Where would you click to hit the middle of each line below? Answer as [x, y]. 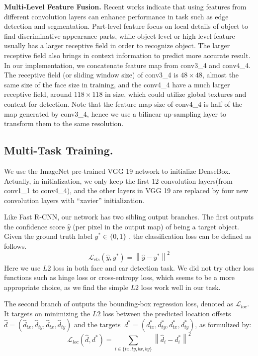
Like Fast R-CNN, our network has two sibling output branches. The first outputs [129, 217]
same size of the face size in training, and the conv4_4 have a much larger [117, 84]
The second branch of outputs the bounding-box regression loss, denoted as [119, 304]
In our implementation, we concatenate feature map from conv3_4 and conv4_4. [127, 65]
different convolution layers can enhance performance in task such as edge [116, 16]
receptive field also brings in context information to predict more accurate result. [127, 55]
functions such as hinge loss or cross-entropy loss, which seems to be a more [120, 277]
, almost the [220, 75]
